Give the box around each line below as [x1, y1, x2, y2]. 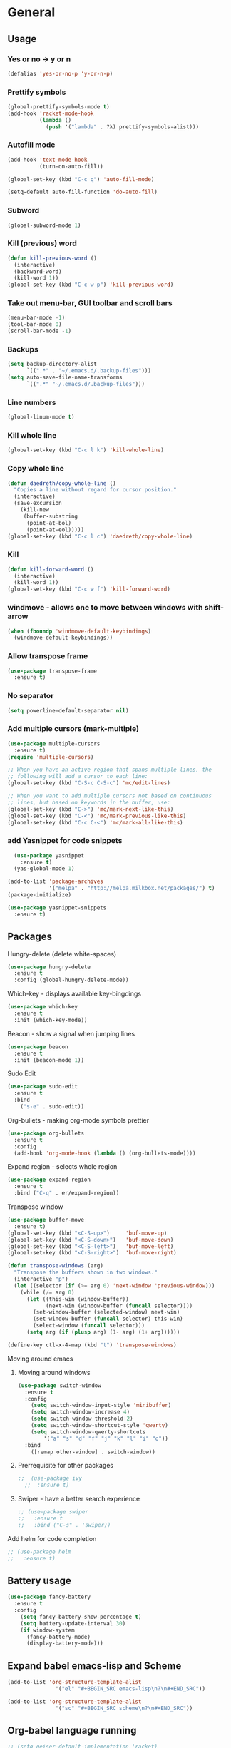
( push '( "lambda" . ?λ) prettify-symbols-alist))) [45, 123, 200, 131]
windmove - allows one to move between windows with [7, 603, 203, 613]
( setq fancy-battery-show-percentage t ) [20, 1613, 142, 1620]
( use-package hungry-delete [7, 964, 91, 971]
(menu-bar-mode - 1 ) [7, 315, 66, 322]
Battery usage [7, 1574, 71, 1587]
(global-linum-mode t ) [7, 414, 75, 421]
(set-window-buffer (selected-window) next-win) [33, 1309, 180, 1316]
